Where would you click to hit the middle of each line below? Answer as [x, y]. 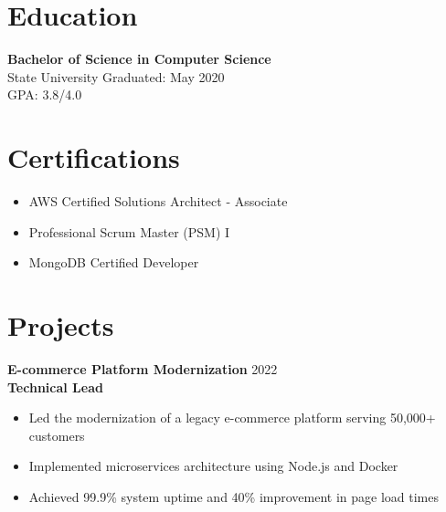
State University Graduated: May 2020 [116, 76]
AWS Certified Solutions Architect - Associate [158, 201]
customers [57, 435]
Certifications [94, 157]
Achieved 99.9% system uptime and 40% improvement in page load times [234, 496]
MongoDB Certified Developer [114, 262]
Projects [61, 325]
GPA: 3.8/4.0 [45, 94]
